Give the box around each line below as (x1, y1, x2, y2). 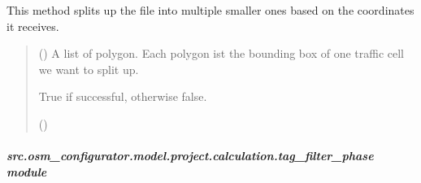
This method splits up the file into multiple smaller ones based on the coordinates (7, 2, 414, 18)
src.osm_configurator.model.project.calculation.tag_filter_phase (7, 147, 374, 164)
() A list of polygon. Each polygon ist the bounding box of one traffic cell (38, 45, 404, 62)
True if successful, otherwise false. (38, 88, 207, 105)
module (7, 163, 47, 180)
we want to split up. (38, 60, 139, 77)
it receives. (7, 17, 59, 34)
